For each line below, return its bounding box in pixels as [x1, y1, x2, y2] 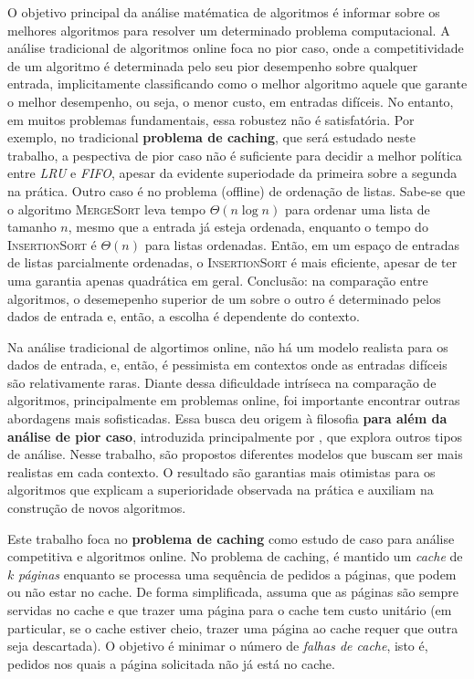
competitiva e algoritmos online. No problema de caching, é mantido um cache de [7, 547, 463, 566]
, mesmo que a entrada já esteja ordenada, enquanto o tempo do [68, 217, 428, 236]
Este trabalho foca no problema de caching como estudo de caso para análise [7, 528, 455, 548]
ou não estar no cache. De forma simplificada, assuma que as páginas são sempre [7, 582, 458, 601]
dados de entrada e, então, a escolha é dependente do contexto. [7, 307, 360, 326]
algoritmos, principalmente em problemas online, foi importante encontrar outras [7, 391, 460, 410]
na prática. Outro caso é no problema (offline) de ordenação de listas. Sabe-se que [7, 181, 466, 200]
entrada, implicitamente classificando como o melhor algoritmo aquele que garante [7, 74, 468, 93]
